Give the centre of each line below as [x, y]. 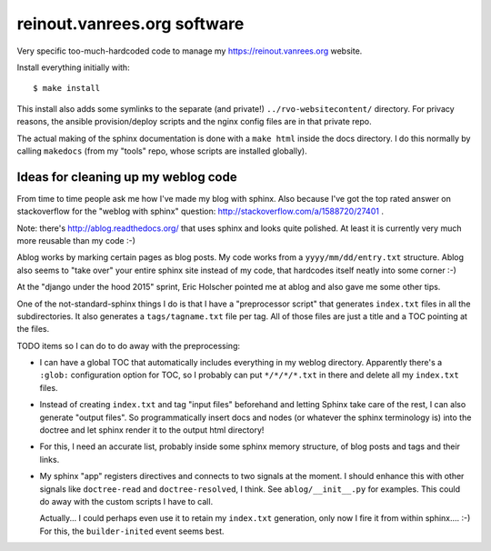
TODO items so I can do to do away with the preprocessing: [129, 346]
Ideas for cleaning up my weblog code [127, 177]
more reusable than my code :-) [76, 240]
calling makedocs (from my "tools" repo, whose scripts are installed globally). [162, 151]
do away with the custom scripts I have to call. [126, 501]
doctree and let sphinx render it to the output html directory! [152, 430]
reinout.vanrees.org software [130, 24]
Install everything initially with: [74, 67]
